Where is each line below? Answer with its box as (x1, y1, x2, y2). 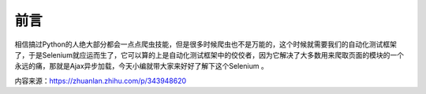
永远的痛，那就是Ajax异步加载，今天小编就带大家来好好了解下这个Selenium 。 (14, 62, 268, 71)
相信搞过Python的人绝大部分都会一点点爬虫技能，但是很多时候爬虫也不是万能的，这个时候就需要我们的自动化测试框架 (14, 39, 398, 49)
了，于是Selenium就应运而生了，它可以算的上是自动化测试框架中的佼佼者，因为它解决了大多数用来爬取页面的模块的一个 (14, 50, 404, 59)
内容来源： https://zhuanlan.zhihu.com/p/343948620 (14, 76, 187, 85)
